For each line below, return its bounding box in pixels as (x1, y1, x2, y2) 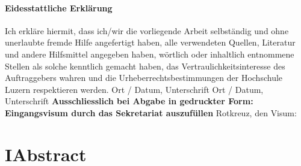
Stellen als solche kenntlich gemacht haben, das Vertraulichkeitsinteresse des (5, 59, 285, 72)
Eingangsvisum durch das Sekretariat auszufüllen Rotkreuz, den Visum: (5, 106, 297, 119)
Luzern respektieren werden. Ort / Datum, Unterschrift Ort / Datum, (5, 83, 264, 95)
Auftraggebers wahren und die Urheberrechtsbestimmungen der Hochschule (5, 71, 283, 84)
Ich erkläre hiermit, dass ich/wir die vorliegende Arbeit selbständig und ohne (5, 24, 289, 37)
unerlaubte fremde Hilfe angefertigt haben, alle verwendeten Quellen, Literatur (5, 36, 296, 49)
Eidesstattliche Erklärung (5, 1, 113, 14)
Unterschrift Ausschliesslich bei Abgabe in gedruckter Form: (5, 95, 253, 107)
